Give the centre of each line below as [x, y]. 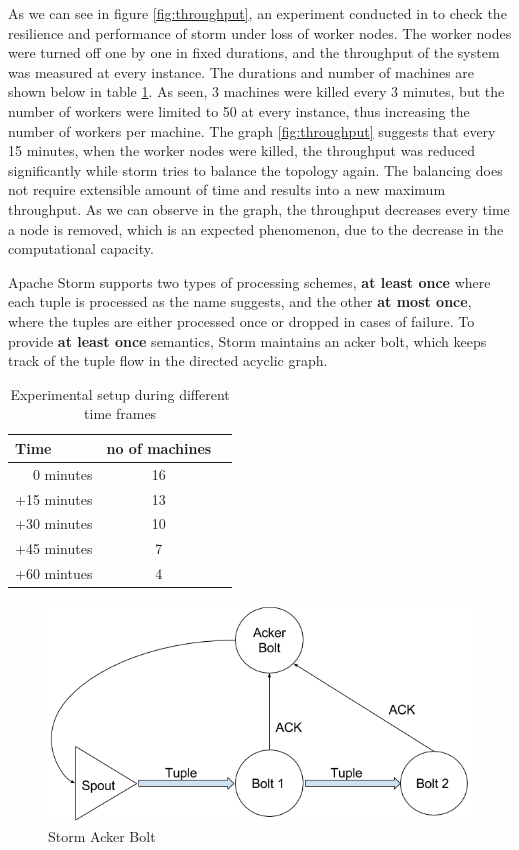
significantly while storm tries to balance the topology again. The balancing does [255, 169]
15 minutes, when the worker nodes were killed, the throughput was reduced [242, 150]
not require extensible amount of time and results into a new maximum [227, 189]
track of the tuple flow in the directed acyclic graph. [168, 360]
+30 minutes [54, 523]
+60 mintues [54, 573]
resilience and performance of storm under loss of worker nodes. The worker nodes [260, 32]
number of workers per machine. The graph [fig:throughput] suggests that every [252, 130]
